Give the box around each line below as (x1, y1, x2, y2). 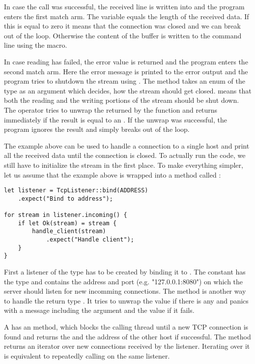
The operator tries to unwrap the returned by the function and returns (4, 104, 218, 115)
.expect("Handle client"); (46, 236, 134, 243)
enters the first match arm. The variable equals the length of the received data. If (4, 11, 249, 21)
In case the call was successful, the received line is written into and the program (4, 1, 245, 11)
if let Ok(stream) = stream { (18, 219, 117, 227)
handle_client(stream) (32, 228, 106, 235)
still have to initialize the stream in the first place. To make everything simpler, (4, 159, 243, 170)
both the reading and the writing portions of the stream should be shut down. (4, 95, 239, 105)
